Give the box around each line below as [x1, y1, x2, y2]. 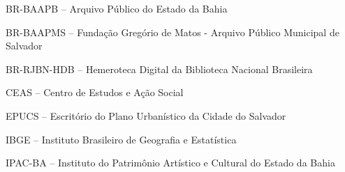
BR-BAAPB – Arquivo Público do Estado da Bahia [6, 1, 228, 15]
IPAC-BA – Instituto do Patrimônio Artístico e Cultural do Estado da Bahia [6, 155, 335, 170]
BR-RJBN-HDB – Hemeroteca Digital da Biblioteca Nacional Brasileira [6, 61, 313, 76]
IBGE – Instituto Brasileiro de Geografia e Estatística [6, 132, 237, 146]
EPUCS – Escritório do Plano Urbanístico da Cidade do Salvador [6, 108, 286, 123]
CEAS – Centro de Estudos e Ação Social [6, 85, 184, 100]
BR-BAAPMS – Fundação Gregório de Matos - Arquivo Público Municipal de [6, 24, 339, 39]
